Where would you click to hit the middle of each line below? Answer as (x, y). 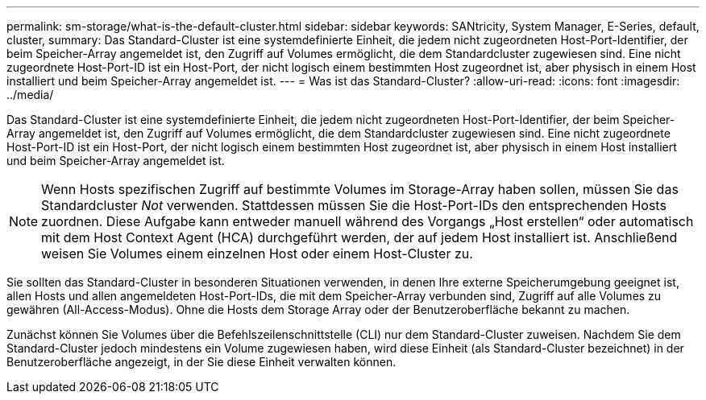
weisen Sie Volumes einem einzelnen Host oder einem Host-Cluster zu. (257, 254)
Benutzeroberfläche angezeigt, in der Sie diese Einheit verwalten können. (201, 362)
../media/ (30, 95)
